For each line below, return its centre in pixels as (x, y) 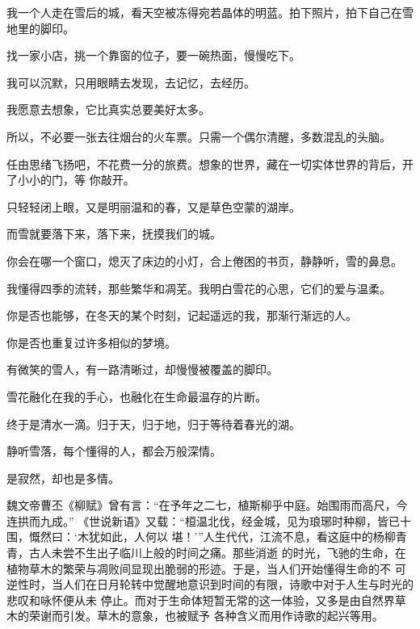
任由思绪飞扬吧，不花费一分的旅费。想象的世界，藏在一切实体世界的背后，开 (210, 164)
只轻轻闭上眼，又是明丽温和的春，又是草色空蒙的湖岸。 (153, 206)
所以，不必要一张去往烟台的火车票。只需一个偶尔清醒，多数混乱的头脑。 (199, 136)
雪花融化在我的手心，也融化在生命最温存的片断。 (136, 396)
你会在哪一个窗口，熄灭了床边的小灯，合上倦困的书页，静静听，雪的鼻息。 (204, 260)
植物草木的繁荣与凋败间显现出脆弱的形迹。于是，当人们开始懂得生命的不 (199, 568)
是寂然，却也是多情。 (63, 478)
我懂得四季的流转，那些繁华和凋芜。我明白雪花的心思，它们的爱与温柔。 (199, 288)
